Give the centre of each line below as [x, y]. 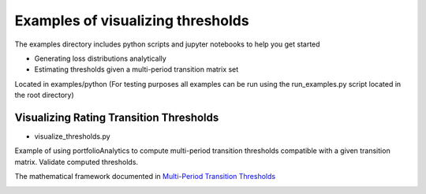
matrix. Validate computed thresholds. [76, 162]
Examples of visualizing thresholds [132, 21]
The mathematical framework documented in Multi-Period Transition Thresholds [145, 177]
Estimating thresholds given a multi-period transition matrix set [136, 69]
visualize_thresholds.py [72, 136]
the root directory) [44, 95]
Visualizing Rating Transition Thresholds [117, 117]
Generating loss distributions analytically [101, 58]
